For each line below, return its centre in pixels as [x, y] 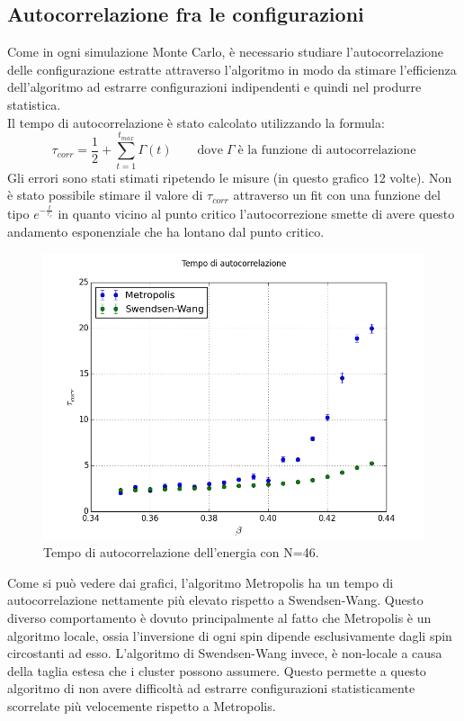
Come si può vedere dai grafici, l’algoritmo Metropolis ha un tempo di [201, 582]
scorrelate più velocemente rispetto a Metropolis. [142, 705]
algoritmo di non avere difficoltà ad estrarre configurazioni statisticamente [211, 688]
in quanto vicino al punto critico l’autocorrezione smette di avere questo [256, 214]
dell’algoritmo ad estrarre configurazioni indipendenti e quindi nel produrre [214, 87]
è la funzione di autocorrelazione [327, 151]
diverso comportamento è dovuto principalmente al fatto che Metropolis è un [219, 617]
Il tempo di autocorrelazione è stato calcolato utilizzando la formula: [196, 122]
